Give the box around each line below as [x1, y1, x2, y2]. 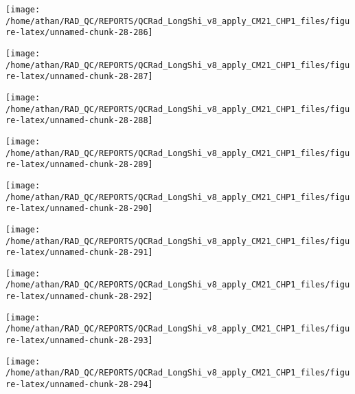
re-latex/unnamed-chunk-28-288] [5, 116, 153, 126]
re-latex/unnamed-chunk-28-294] [5, 380, 153, 390]
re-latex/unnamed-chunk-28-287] [5, 72, 153, 82]
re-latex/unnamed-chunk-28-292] [5, 292, 153, 302]
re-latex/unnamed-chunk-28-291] [5, 248, 153, 258]
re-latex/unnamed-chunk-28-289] [5, 160, 153, 170]
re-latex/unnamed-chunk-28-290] [5, 204, 153, 214]
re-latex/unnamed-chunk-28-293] [5, 336, 153, 346]
